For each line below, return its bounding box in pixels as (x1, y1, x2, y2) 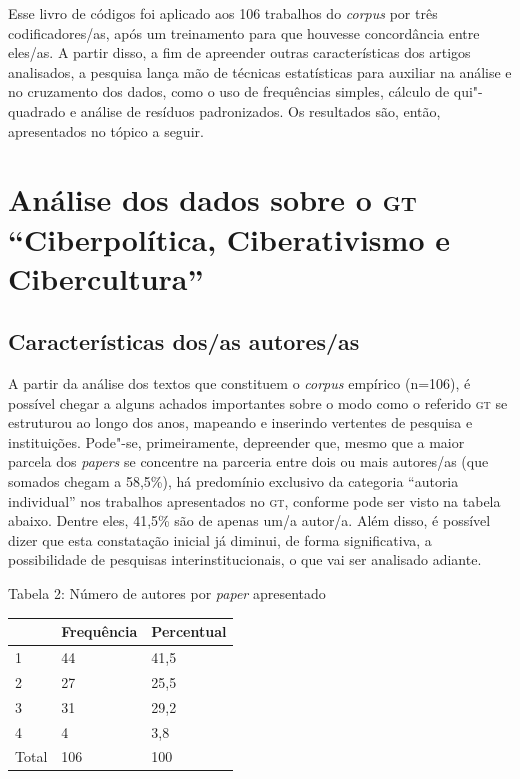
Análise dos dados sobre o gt (8, 179, 417, 220)
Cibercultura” (8, 257, 204, 298)
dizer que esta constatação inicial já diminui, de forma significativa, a (8, 529, 432, 550)
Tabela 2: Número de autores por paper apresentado (8, 583, 326, 604)
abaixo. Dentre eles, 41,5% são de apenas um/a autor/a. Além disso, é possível (8, 510, 491, 531)
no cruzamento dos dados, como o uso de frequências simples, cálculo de (8, 81, 450, 102)
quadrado (8, 100, 66, 121)
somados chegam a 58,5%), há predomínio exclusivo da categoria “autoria (8, 471, 459, 492)
